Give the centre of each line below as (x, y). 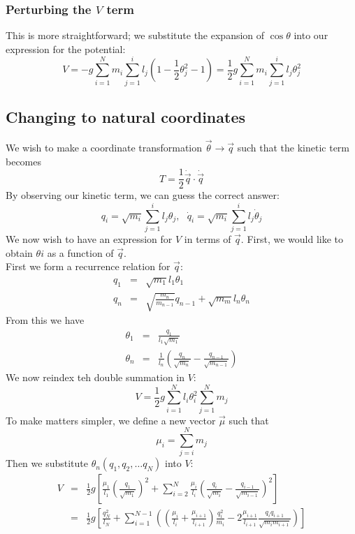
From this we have (45, 320)
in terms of (208, 238)
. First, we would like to (292, 238)
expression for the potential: (66, 49)
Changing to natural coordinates (126, 116)
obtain (19, 252)
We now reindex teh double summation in (95, 377)
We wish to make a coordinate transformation (104, 147)
